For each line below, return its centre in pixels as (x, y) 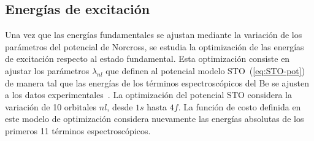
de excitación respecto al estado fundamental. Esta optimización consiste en (147, 59)
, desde (120, 106)
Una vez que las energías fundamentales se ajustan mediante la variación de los (154, 35)
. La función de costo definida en (239, 106)
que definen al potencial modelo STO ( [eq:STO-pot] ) (205, 70)
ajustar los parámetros (47, 70)
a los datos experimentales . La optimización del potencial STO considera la (149, 95)
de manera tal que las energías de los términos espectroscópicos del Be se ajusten (157, 82)
